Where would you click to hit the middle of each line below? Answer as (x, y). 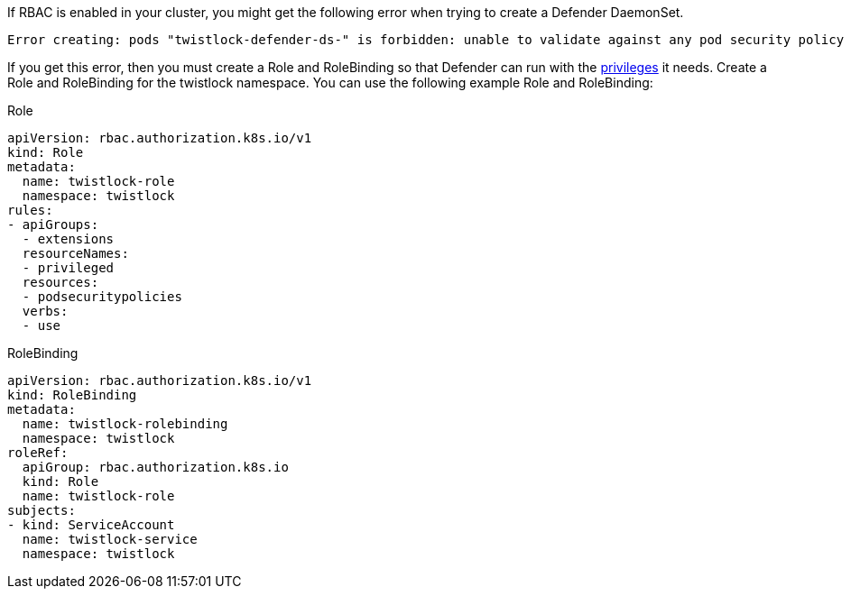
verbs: (45, 311)
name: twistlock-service (110, 539)
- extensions (68, 239)
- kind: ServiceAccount (91, 525)
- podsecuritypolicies (102, 297)
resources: (60, 282)
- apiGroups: (53, 225)
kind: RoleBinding (72, 395)
